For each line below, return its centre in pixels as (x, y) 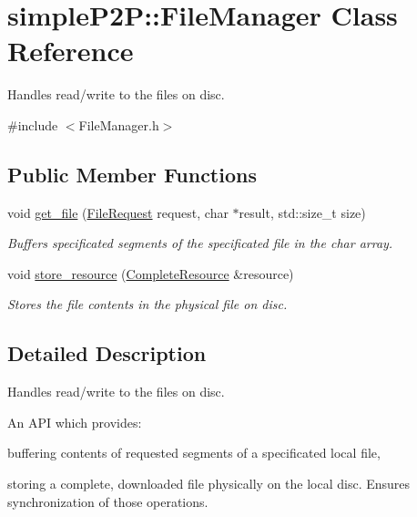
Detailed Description (107, 353)
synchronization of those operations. (108, 501)
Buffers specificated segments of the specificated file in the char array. (200, 243)
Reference (71, 51)
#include (33, 124)
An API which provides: (75, 422)
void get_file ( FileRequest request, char (118, 212)
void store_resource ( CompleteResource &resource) (151, 273)
